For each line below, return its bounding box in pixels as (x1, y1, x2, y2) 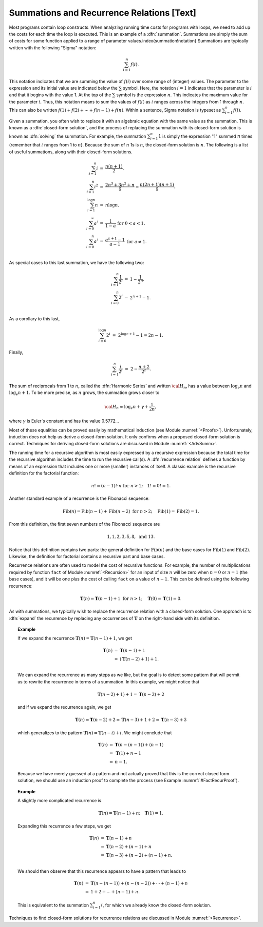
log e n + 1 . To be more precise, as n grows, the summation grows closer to (9, 390, 160, 396)
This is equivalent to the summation (18, 902, 89, 908)
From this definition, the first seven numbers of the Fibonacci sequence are (9, 521, 160, 527)
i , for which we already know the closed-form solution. (101, 902, 211, 908)
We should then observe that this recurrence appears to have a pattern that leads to (18, 868, 186, 874)
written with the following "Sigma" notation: (9, 44, 96, 51)
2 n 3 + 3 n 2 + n (105, 181, 135, 187)
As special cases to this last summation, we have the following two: (9, 260, 144, 266)
